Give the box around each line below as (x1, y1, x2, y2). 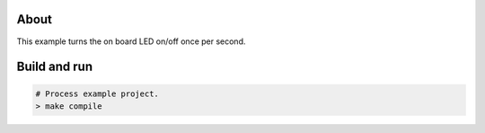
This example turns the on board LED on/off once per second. (16, 36, 246, 47)
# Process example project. (35, 88, 159, 99)
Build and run (16, 59, 93, 75)
